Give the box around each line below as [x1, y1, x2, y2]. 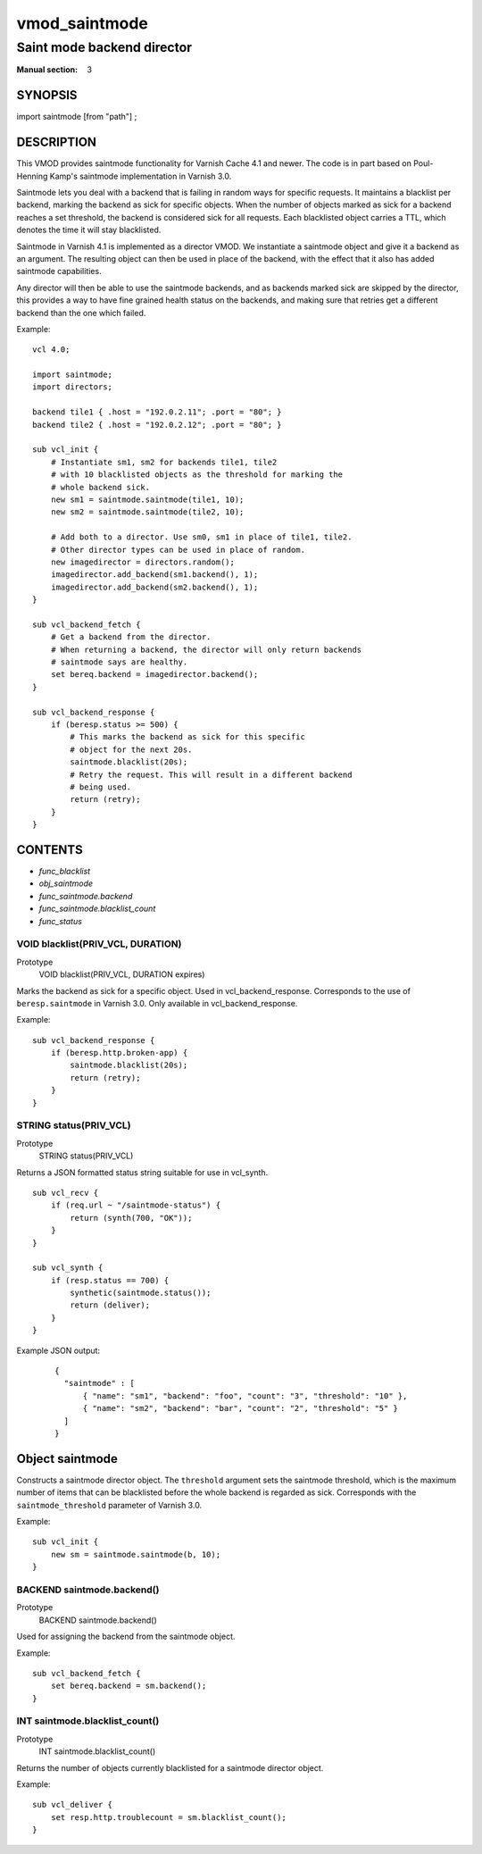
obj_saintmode [38, 878, 94, 889]
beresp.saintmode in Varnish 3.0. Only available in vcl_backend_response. [16, 998, 298, 1008]
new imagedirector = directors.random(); [50, 556, 236, 567]
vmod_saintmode [16, 13, 149, 33]
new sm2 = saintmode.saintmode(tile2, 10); [50, 507, 245, 517]
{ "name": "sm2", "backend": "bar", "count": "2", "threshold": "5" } [82, 1403, 399, 1414]
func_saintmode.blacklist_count [38, 903, 156, 914]
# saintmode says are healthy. [50, 657, 188, 667]
